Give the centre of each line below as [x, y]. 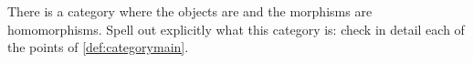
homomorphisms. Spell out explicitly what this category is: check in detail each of [236, 29]
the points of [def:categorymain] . [98, 47]
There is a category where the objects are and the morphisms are [190, 11]
